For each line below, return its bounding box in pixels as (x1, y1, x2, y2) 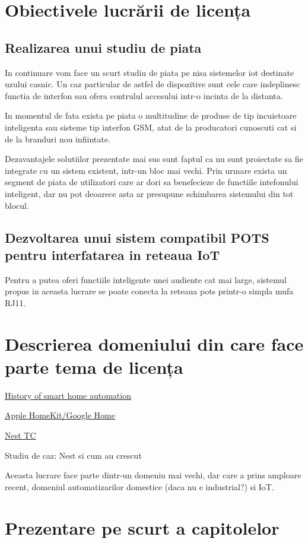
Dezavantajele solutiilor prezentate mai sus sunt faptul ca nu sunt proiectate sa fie (5, 153, 303, 165)
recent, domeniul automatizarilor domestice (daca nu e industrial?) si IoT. (5, 480, 274, 493)
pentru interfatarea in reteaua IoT (5, 245, 220, 263)
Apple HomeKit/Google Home (5, 409, 115, 421)
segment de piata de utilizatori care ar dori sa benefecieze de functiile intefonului (5, 176, 299, 188)
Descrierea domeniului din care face (5, 331, 304, 355)
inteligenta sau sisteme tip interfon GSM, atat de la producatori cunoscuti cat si (5, 120, 297, 133)
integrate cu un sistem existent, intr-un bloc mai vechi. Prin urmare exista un (5, 164, 287, 176)
